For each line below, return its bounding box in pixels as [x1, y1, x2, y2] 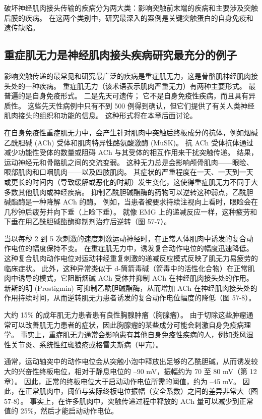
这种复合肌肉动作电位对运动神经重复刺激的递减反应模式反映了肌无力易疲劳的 [4, 253, 258, 264]
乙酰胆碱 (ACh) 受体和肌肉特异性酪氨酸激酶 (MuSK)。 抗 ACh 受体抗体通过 [4, 137, 254, 147]
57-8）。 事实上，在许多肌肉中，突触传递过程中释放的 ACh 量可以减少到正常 [4, 395, 253, 406]
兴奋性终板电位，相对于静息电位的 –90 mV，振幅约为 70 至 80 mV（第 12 [18, 366, 257, 377]
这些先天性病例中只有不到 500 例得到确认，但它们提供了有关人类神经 [27, 100, 254, 111]
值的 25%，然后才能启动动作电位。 [4, 405, 118, 416]
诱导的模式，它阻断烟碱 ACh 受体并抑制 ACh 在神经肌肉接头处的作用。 [18, 273, 253, 283]
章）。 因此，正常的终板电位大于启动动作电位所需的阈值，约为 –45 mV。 [4, 376, 240, 386]
